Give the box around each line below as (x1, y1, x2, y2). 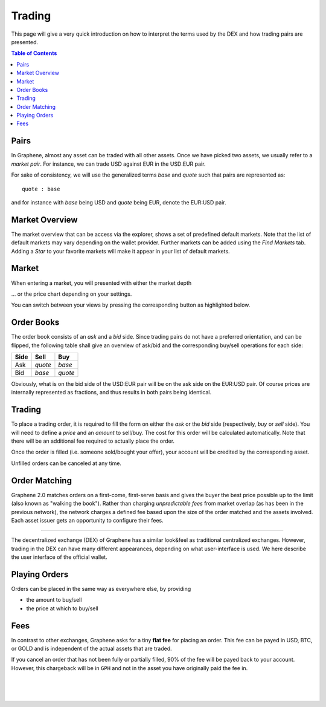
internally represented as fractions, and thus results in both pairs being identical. (11, 389, 211, 396)
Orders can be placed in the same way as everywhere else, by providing (11, 585, 191, 592)
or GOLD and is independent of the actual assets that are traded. (11, 645, 172, 653)
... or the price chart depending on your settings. (11, 290, 132, 298)
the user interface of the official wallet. (11, 553, 108, 561)
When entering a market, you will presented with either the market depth (11, 279, 192, 287)
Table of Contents (11, 50, 57, 57)
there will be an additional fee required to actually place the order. (11, 437, 175, 445)
